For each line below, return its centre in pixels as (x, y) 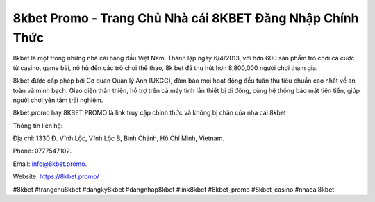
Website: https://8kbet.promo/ (56, 176)
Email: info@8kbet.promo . (50, 164)
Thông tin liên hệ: (38, 126)
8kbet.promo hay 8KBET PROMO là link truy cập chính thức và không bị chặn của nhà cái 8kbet (149, 113)
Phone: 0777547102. (42, 151)
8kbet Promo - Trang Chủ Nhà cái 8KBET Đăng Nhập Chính (186, 18)
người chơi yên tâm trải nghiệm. (58, 100)
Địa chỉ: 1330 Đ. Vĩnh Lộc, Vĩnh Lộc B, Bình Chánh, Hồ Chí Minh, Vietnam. (119, 138)
